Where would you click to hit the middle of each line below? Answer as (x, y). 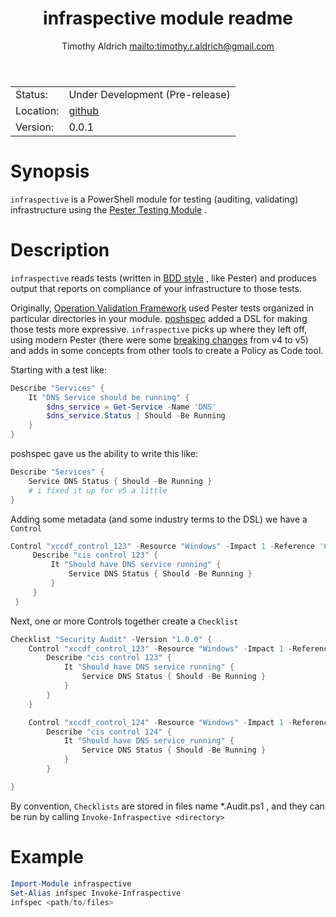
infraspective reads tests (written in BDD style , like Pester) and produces (163, 278)
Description (60, 250)
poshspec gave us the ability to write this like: (104, 454)
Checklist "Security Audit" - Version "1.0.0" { (111, 639)
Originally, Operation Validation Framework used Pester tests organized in (162, 308)
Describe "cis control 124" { (109, 732)
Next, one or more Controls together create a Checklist (124, 621)
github (84, 110)
